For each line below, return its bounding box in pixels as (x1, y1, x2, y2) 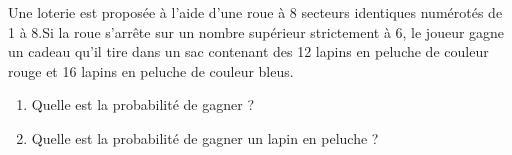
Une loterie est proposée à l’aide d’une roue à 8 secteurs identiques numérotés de (8, 2, 503, 22)
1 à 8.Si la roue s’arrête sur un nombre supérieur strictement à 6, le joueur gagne (8, 21, 505, 42)
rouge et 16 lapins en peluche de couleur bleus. (8, 60, 294, 81)
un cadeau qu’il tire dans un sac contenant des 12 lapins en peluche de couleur (8, 41, 489, 62)
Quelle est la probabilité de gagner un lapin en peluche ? (31, 127, 379, 148)
